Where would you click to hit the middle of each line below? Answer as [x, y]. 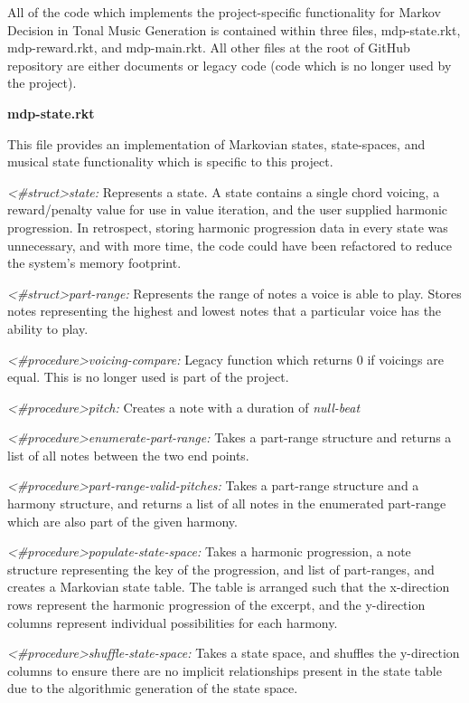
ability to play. [48, 328]
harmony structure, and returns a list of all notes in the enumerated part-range [227, 503]
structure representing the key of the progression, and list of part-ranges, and [221, 569]
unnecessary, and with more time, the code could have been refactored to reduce [230, 245]
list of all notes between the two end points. [128, 455]
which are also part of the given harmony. [122, 521]
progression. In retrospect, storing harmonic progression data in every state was [228, 227]
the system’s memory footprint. [94, 263]
